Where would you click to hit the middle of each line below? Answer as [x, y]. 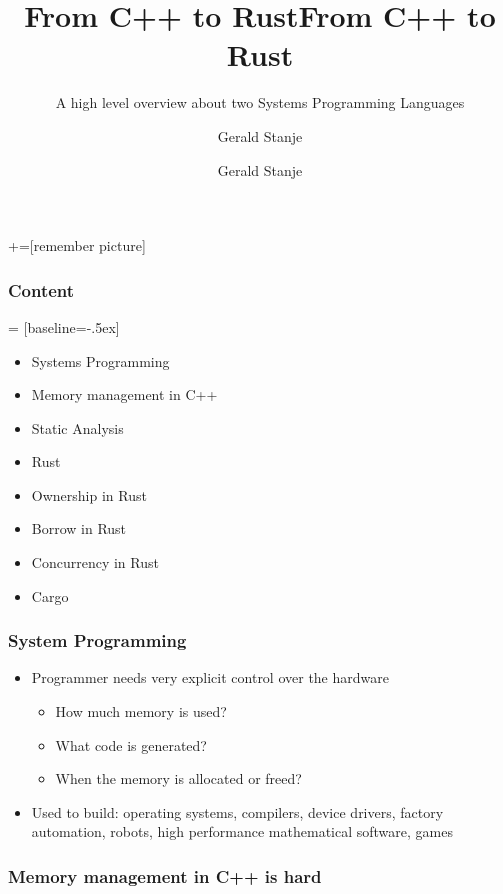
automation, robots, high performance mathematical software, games [242, 831]
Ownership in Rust [89, 494]
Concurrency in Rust [95, 562]
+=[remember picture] [77, 245]
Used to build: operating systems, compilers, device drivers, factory [237, 811]
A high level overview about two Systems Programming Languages [260, 102]
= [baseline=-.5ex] [64, 326]
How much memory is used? [141, 711]
